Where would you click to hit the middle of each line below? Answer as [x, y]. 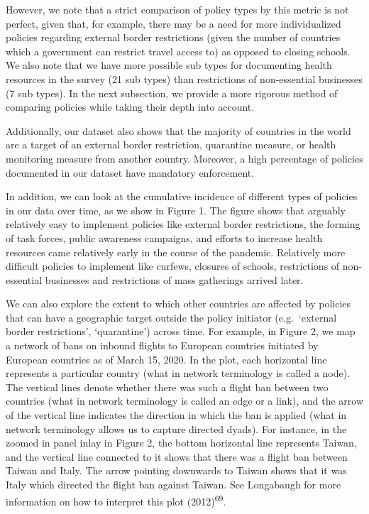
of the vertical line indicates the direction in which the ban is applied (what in [176, 415]
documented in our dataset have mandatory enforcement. [130, 172]
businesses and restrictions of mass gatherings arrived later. [174, 279]
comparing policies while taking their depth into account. [130, 107]
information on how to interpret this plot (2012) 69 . [116, 500]
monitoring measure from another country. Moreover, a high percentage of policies [184, 158]
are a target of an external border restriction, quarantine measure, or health [171, 144]
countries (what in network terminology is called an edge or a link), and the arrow [184, 401]
